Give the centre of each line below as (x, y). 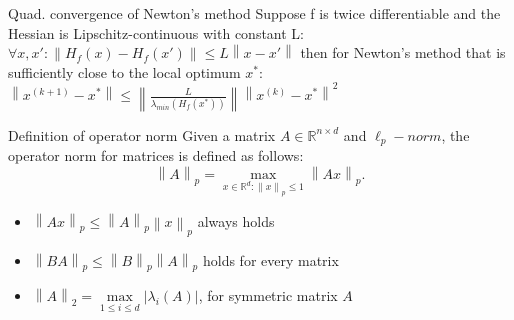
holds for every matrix (270, 259)
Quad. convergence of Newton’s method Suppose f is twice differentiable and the (254, 13)
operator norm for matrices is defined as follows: (156, 155)
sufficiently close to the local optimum (124, 71)
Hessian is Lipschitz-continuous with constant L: (156, 32)
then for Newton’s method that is (403, 52)
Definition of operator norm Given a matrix (142, 134)
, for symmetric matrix (268, 295)
